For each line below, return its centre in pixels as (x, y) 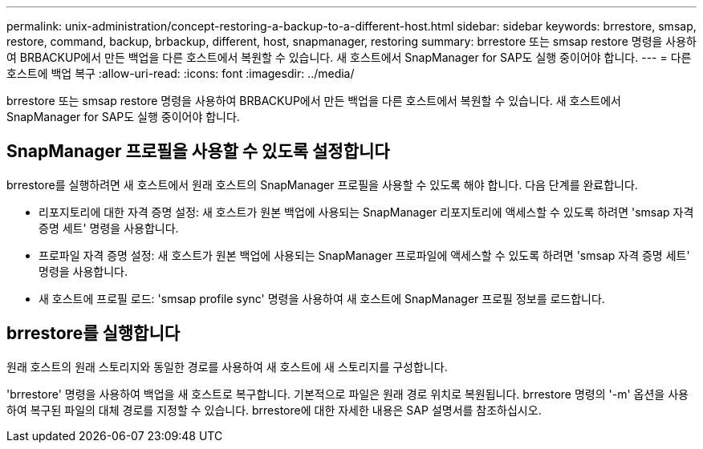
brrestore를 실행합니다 (93, 334)
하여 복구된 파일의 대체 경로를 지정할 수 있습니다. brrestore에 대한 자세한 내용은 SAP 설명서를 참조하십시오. (274, 410)
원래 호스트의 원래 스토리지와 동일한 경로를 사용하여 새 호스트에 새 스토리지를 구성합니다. (227, 366)
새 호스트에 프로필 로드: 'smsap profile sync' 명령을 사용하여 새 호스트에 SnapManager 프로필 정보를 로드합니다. (322, 298)
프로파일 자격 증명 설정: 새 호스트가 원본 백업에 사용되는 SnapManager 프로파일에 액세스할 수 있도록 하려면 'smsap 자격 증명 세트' (364, 255)
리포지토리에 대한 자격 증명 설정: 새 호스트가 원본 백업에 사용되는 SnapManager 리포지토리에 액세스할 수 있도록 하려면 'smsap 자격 (366, 212)
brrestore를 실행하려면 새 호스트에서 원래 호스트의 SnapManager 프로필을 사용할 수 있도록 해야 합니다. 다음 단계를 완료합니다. (322, 184)
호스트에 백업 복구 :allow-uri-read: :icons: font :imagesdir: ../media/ (181, 73)
